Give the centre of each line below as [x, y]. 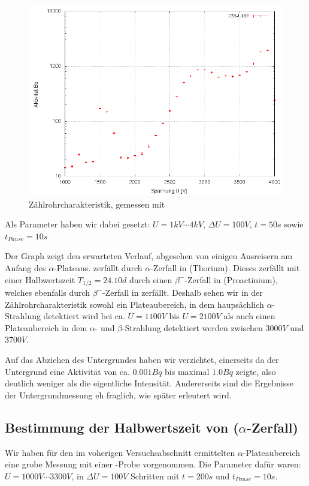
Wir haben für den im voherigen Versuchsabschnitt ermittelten [120, 452]
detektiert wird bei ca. [84, 316]
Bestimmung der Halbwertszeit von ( [122, 427]
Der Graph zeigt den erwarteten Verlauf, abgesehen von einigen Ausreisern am [149, 256]
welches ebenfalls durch [48, 292]
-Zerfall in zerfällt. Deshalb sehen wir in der [183, 292]
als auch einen [249, 316]
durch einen [151, 279]
